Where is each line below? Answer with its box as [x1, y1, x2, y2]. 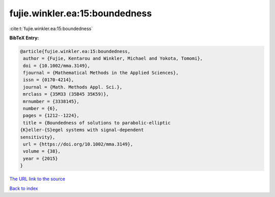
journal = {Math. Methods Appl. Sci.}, [23, 84, 122, 90]
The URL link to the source [9, 176, 66, 182]
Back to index [9, 185, 38, 191]
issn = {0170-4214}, [23, 77, 74, 83]
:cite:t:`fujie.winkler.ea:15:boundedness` [9, 26, 93, 32]
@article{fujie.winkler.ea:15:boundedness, [20, 48, 131, 54]
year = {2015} [23, 156, 58, 161]
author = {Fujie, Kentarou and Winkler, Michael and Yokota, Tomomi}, [23, 56, 203, 61]
